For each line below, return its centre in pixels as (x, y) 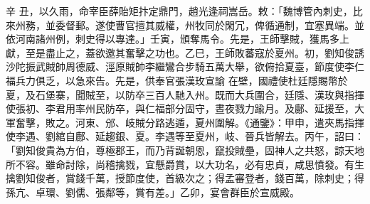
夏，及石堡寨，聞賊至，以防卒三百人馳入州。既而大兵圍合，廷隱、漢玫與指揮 (185, 94)
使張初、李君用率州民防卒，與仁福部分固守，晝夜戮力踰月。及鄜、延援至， (180, 108)
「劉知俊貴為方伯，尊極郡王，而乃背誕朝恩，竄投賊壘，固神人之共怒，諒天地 (185, 150)
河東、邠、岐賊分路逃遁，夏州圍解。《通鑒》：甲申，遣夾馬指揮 (220, 122)
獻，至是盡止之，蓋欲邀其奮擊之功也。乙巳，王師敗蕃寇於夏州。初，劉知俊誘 (185, 52)
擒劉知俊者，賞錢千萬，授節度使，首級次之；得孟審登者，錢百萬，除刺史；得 (185, 178)
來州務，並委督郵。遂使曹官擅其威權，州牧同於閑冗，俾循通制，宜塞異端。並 (185, 25)
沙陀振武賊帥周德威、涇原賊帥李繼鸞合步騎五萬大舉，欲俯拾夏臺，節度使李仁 (185, 66)
